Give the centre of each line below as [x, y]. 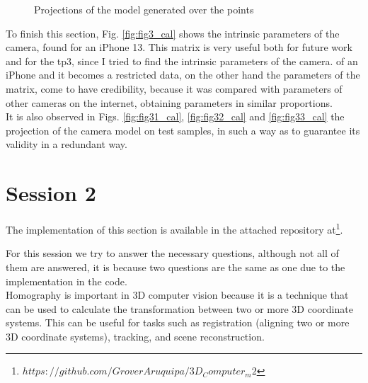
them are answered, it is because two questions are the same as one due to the [176, 267]
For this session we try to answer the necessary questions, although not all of [172, 253]
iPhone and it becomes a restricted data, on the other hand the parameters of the [183, 75]
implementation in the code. [67, 281]
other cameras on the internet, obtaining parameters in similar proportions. [169, 102]
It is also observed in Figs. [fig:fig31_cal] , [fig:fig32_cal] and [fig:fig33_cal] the [175, 116]
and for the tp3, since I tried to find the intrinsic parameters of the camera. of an [182, 61]
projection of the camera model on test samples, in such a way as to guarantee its [183, 130]
